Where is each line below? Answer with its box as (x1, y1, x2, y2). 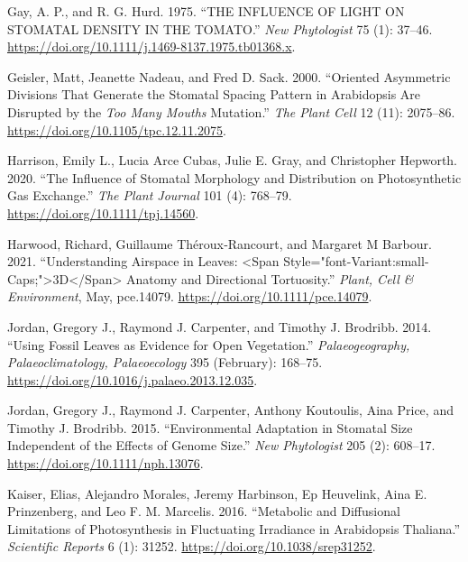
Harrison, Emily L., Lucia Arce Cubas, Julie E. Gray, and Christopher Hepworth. (7, 151, 458, 170)
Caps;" (7, 269, 43, 288)
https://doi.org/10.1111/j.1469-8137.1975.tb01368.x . (7, 37, 296, 56)
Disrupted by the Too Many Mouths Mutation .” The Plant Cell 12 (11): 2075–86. (7, 102, 455, 121)
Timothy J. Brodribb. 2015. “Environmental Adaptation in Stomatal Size (7, 418, 413, 437)
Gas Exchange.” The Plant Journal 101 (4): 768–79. (7, 186, 292, 205)
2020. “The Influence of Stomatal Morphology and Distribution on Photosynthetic (7, 168, 462, 187)
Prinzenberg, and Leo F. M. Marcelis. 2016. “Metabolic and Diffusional (7, 502, 400, 521)
